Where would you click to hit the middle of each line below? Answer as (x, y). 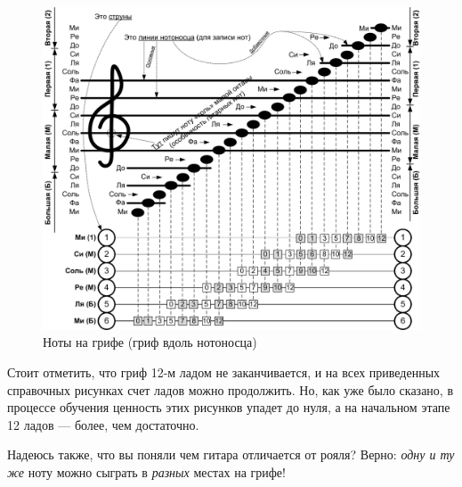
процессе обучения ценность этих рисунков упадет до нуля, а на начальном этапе (229, 407)
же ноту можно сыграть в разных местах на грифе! (146, 472)
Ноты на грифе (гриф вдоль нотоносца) (150, 342)
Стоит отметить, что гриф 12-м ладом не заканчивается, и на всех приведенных (224, 372)
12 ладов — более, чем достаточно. (103, 424)
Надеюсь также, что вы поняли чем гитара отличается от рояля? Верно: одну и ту (231, 454)
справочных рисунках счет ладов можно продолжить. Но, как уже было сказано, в (230, 389)
